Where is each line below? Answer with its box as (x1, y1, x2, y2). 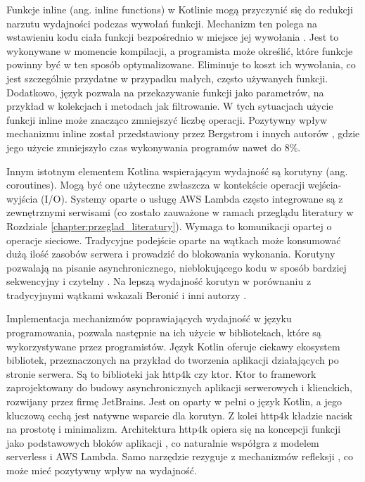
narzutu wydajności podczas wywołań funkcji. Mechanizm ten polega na (6, 15, 318, 30)
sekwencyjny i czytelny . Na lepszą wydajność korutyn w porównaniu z (6, 274, 312, 288)
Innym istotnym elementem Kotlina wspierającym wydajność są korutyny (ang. (6, 163, 348, 178)
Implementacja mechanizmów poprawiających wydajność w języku (6, 311, 292, 326)
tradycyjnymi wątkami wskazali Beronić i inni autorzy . (6, 287, 247, 302)
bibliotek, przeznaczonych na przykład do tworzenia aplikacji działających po (6, 353, 339, 367)
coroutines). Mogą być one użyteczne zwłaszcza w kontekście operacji (6, 177, 305, 192)
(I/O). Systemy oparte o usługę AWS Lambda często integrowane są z (41, 191, 343, 205)
